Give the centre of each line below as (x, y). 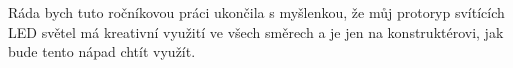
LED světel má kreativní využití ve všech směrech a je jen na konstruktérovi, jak (256, 31)
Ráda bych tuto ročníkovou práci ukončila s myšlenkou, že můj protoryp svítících (256, 12)
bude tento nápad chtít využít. (102, 51)
